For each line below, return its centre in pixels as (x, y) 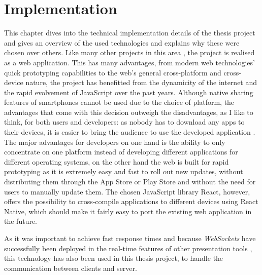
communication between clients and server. (71, 268)
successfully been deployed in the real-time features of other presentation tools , (128, 248)
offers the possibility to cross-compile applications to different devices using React (131, 201)
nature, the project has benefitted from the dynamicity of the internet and (141, 82)
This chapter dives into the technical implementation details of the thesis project (130, 33)
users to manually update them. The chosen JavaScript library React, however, (127, 191)
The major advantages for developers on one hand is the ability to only (115, 142)
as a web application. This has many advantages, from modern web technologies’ (129, 62)
